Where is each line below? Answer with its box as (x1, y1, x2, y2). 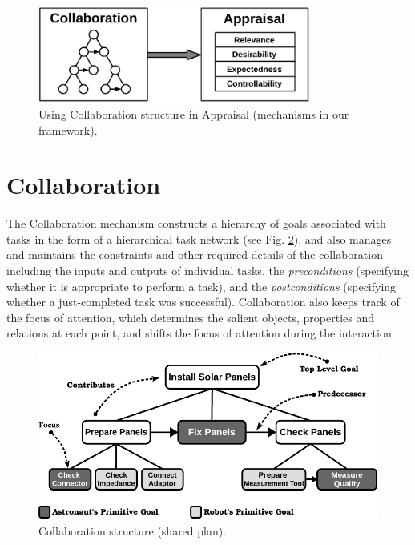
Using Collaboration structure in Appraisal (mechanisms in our (38, 105, 349, 122)
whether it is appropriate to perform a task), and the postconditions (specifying (6, 277, 397, 294)
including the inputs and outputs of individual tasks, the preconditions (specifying (6, 262, 409, 279)
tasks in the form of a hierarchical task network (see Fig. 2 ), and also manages (6, 230, 392, 247)
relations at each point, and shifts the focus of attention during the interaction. (6, 325, 395, 341)
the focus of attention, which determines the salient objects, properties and (6, 309, 375, 325)
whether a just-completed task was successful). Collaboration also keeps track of (6, 293, 400, 310)
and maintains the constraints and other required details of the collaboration (6, 246, 383, 263)
